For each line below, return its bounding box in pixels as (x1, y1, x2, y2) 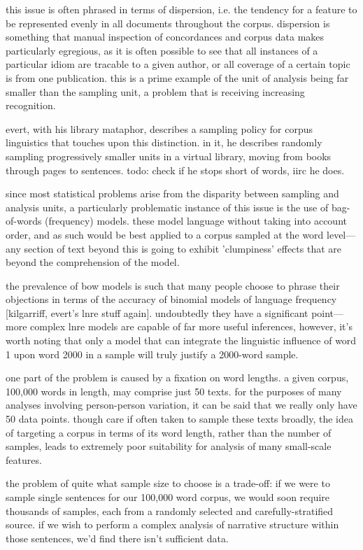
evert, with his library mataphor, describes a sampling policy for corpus (6, 121, 313, 136)
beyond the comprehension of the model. (6, 255, 180, 269)
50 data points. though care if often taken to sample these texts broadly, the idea (6, 411, 353, 426)
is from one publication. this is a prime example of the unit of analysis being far (6, 70, 349, 85)
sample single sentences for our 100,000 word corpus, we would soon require (6, 490, 330, 504)
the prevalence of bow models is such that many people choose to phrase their (6, 278, 340, 292)
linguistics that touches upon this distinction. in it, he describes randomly (6, 135, 322, 150)
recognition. (6, 98, 56, 113)
